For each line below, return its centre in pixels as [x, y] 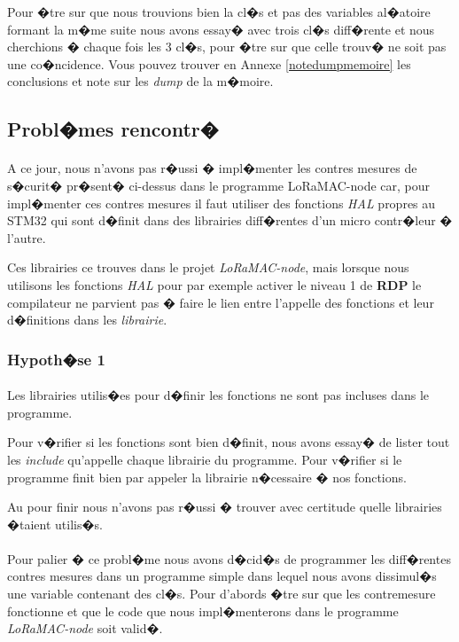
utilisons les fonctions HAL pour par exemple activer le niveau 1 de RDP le [214, 284]
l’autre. [27, 237]
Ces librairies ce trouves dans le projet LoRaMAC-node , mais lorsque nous [208, 267]
